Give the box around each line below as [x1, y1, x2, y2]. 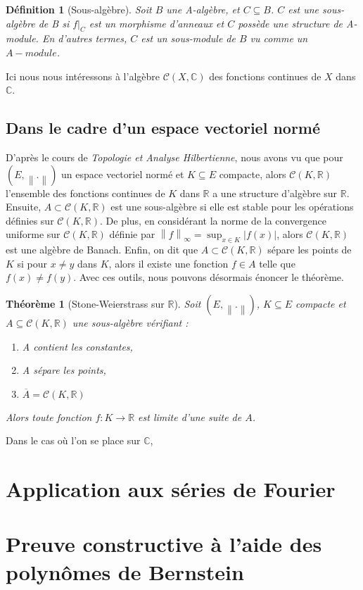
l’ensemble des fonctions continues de [6, 185, 165, 200]
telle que [259, 256, 295, 270]
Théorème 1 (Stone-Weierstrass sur [6, 296, 165, 310]
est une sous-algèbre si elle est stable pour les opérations [110, 199, 354, 214]
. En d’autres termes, [35, 31, 127, 46]
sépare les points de [267, 242, 352, 257]
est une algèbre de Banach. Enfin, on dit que [6, 242, 198, 257]
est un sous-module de [141, 31, 236, 46]
